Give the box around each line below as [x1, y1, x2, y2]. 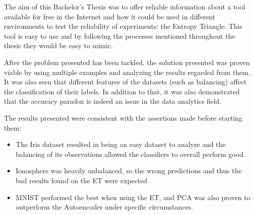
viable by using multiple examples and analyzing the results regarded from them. [4, 67, 251, 77]
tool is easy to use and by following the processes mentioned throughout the [4, 30, 235, 41]
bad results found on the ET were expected [15, 175, 147, 185]
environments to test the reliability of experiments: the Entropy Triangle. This [4, 21, 243, 31]
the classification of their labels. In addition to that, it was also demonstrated [4, 86, 240, 96]
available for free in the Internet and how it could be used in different [4, 11, 215, 21]
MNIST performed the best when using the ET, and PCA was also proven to [15, 192, 251, 202]
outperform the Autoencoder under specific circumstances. [15, 202, 193, 212]
